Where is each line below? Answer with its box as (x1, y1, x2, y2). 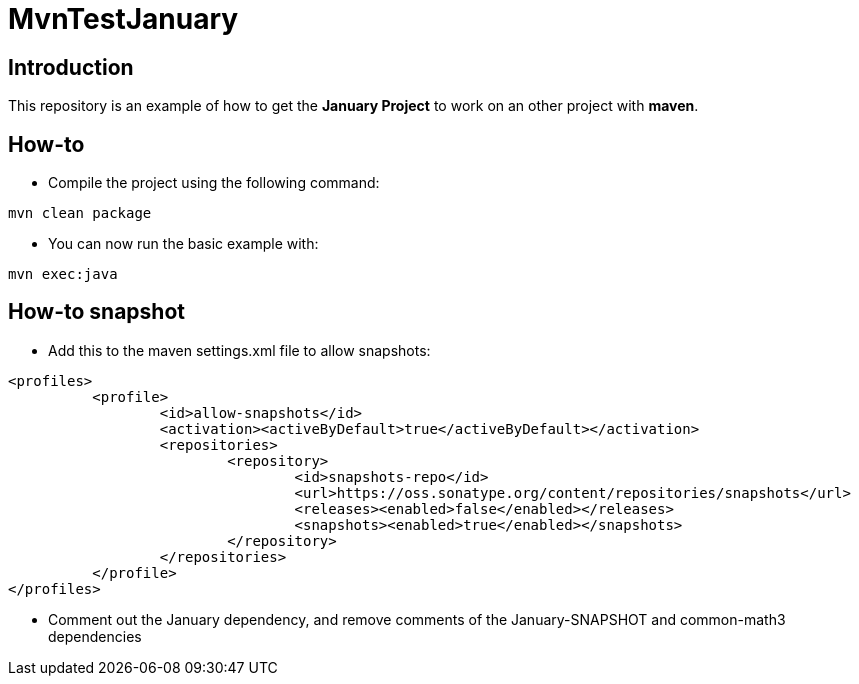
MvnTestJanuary (8, 2, 239, 36)
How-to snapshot (8, 299, 185, 325)
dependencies (48, 627, 142, 645)
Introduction (8, 54, 134, 80)
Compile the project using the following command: (48, 174, 380, 192)
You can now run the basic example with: (48, 235, 319, 253)
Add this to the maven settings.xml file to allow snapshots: (48, 341, 431, 359)
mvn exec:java (8, 266, 118, 283)
